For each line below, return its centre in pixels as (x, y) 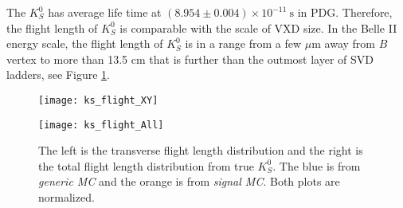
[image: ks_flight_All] (101, 125)
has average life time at (105, 12)
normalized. (67, 197)
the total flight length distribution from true (146, 165)
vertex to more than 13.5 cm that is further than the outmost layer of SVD (190, 59)
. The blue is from (317, 165)
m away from (343, 43)
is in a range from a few (243, 43)
